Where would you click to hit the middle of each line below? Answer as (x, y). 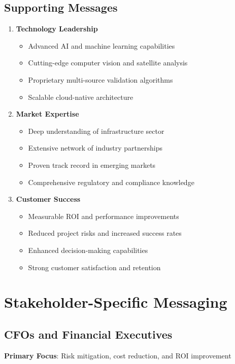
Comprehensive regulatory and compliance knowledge (111, 182)
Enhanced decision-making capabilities (88, 250)
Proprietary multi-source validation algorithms (100, 79)
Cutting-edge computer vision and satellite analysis (108, 63)
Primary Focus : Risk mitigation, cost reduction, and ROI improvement (118, 355)
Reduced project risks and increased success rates (105, 233)
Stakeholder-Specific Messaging (116, 302)
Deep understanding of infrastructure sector (96, 131)
